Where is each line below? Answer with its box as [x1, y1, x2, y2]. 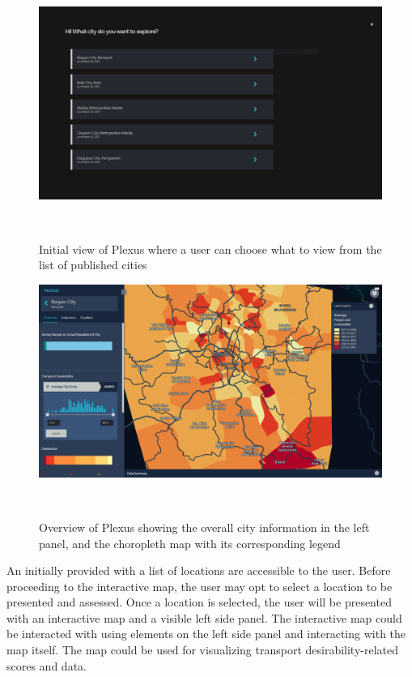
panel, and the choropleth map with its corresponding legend [39, 534, 341, 551]
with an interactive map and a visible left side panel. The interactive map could [6, 609, 402, 626]
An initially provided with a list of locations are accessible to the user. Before [6, 562, 391, 579]
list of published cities [39, 256, 147, 273]
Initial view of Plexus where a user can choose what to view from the [39, 240, 382, 257]
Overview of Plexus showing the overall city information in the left [39, 518, 370, 535]
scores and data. [6, 657, 87, 674]
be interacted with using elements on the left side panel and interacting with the [6, 625, 406, 642]
